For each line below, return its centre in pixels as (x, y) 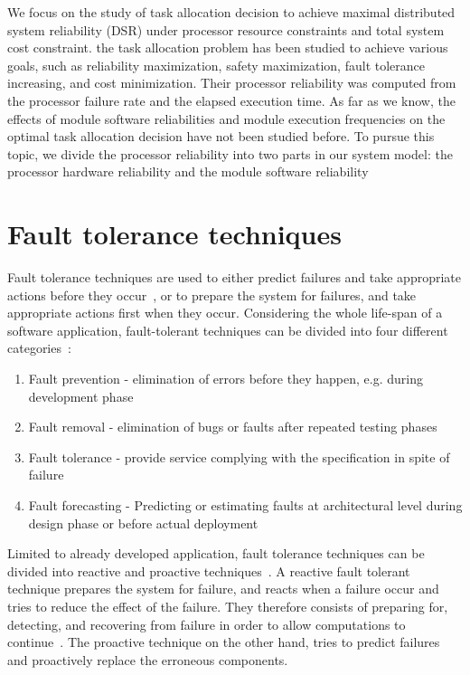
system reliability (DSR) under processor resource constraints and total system (226, 29)
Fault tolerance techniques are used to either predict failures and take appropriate (234, 277)
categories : (39, 348)
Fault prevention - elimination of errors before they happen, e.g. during (226, 379)
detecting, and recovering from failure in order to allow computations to (207, 624)
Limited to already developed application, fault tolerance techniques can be (216, 553)
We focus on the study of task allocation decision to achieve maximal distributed (231, 12)
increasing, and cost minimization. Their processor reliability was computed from (232, 83)
